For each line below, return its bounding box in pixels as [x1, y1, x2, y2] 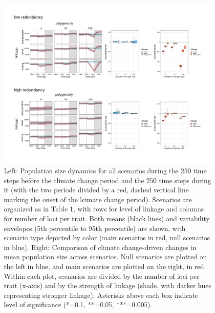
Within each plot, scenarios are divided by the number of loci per [4, 271, 200, 281]
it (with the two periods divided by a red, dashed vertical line [4, 185, 189, 195]
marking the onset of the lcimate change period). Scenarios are [4, 194, 192, 204]
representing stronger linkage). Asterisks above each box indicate [4, 290, 198, 300]
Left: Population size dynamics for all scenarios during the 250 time [4, 166, 207, 176]
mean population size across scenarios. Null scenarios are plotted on [4, 251, 207, 262]
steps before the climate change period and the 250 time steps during [4, 175, 211, 185]
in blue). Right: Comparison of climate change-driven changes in [4, 242, 196, 252]
